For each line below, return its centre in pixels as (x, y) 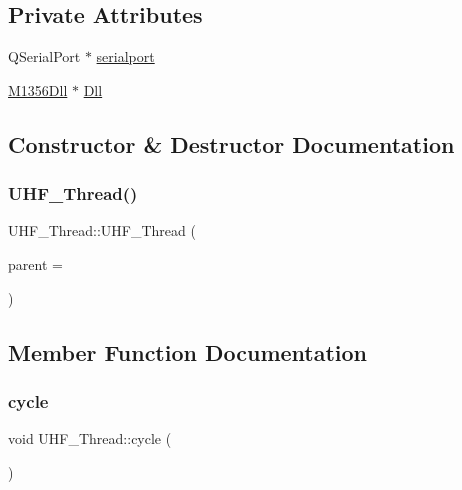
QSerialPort (44, 56)
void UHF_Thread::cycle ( (90, 438)
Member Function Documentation (188, 351)
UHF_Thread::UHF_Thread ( (102, 230)
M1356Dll (38, 89)
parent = (35, 263)
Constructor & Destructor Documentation (231, 143)
